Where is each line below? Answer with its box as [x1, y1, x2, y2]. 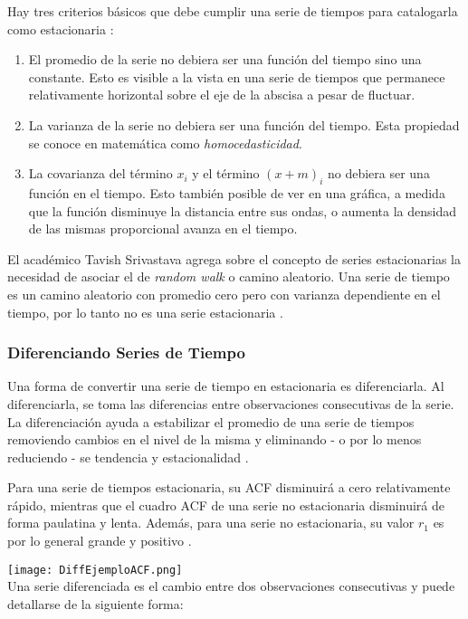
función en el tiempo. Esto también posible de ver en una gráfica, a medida [28, 183, 445, 202]
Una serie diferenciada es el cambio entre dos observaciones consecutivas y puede [7, 576, 455, 595]
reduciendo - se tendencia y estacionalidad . [7, 447, 249, 466]
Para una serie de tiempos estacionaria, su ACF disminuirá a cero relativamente [7, 478, 451, 497]
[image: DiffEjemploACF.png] [7, 563, 183, 576]
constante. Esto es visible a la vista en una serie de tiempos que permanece [28, 67, 445, 86]
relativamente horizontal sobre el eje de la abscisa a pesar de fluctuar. [28, 85, 415, 104]
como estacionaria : [7, 19, 114, 38]
